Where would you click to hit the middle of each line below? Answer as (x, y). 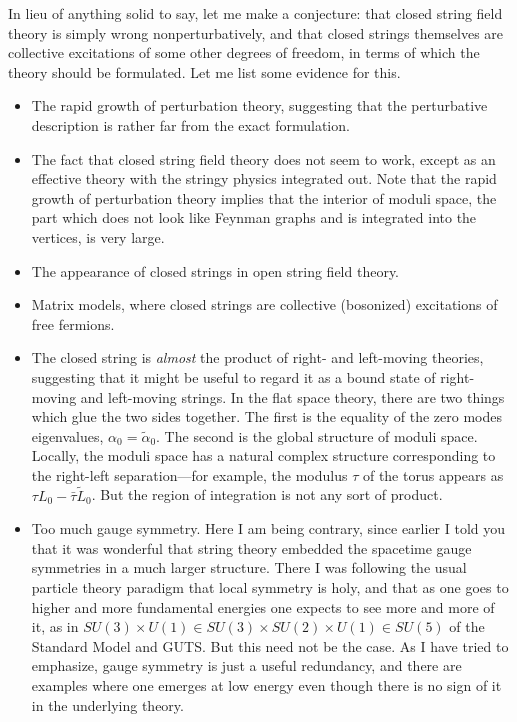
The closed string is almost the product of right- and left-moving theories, (257, 357)
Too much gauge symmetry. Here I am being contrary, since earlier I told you (268, 528)
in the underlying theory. (107, 704)
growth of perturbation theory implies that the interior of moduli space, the (264, 197)
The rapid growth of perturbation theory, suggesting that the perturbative (259, 105)
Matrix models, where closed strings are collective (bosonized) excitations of (264, 304)
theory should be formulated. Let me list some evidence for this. (204, 71)
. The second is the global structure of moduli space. (317, 435)
